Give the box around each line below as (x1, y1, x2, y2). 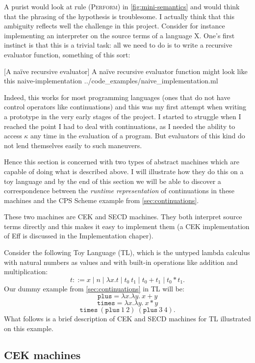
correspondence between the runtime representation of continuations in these (4, 185, 234, 196)
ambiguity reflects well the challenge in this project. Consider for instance (4, 21, 225, 31)
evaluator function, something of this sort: (4, 49, 130, 59)
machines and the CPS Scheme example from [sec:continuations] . (4, 195, 199, 205)
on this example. (4, 323, 53, 334)
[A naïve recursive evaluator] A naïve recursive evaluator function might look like (4, 66, 248, 76)
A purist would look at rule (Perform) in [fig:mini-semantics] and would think (4, 1, 240, 11)
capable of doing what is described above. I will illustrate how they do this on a (4, 166, 244, 176)
